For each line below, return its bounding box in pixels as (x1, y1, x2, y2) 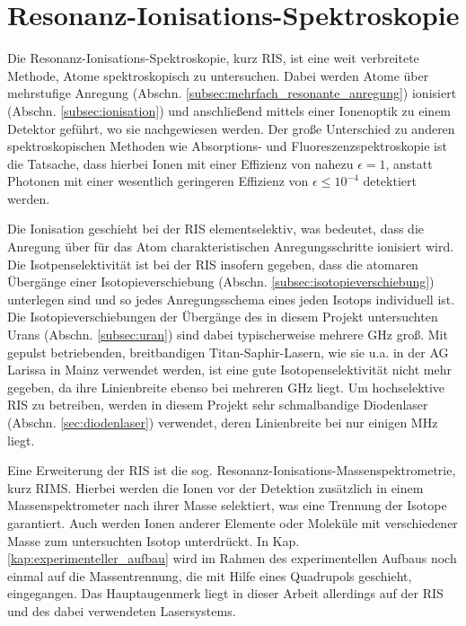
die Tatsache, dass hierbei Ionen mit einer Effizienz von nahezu (7, 154, 354, 172)
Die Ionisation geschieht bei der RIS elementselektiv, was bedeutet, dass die (7, 219, 425, 238)
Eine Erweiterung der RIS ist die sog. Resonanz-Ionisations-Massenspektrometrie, (7, 461, 456, 480)
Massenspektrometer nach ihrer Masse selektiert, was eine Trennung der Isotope (7, 496, 447, 515)
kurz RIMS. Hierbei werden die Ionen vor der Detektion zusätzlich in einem (7, 478, 424, 497)
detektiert (363, 172, 417, 190)
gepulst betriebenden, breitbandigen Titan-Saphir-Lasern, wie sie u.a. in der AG (7, 342, 449, 361)
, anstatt (385, 154, 433, 172)
